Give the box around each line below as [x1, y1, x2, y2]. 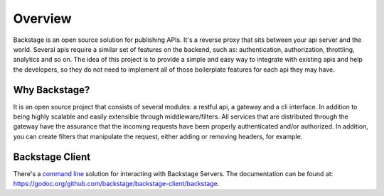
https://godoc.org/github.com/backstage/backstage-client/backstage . [13, 180, 220, 188]
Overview [13, 11, 72, 26]
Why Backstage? [13, 84, 90, 96]
